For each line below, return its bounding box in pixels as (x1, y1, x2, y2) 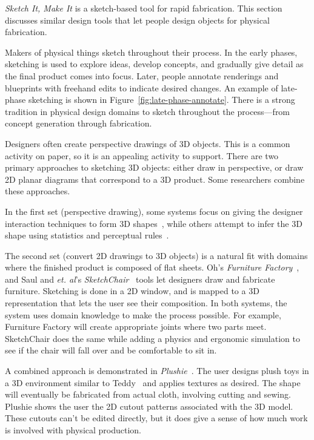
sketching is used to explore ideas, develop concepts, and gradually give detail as (5, 57, 304, 70)
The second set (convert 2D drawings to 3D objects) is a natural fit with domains (5, 249, 308, 261)
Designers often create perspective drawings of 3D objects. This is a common (5, 137, 290, 149)
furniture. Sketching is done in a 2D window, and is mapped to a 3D (5, 284, 259, 297)
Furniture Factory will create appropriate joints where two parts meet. (5, 320, 267, 333)
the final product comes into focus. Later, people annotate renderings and (5, 69, 279, 82)
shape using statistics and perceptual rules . (5, 229, 169, 241)
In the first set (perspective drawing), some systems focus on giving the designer (5, 205, 303, 217)
